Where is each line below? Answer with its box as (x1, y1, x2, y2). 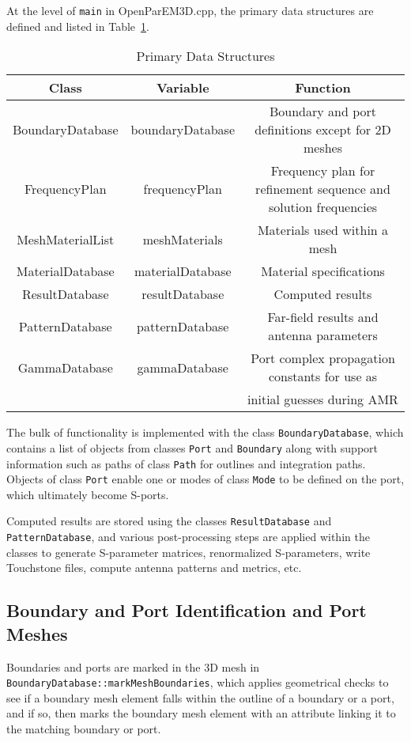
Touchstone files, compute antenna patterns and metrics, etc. (6, 559, 302, 576)
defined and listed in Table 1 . (6, 17, 149, 34)
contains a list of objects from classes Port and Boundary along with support (6, 439, 378, 456)
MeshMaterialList (17, 229, 115, 248)
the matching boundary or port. (6, 721, 161, 736)
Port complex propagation (251, 349, 395, 368)
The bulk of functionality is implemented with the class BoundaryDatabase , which (6, 424, 404, 441)
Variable (156, 78, 209, 97)
